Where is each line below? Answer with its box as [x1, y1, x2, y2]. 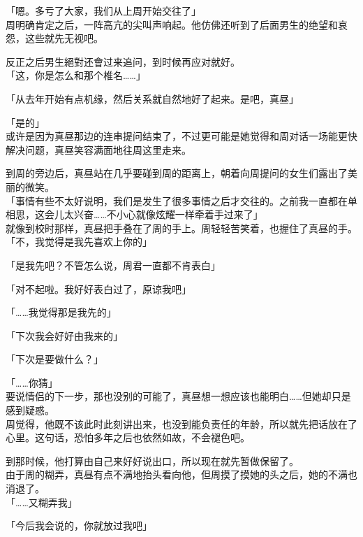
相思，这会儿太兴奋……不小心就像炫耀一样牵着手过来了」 [6, 207, 263, 222]
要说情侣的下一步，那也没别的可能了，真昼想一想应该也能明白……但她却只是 [6, 389, 351, 403]
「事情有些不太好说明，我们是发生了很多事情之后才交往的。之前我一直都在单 [6, 193, 357, 208]
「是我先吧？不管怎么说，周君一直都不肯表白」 [6, 257, 221, 272]
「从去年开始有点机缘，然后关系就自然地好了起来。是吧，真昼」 [6, 91, 299, 106]
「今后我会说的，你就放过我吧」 [6, 518, 152, 533]
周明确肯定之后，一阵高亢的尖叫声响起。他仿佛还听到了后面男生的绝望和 [6, 17, 338, 31]
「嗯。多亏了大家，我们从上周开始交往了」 [6, 3, 201, 17]
